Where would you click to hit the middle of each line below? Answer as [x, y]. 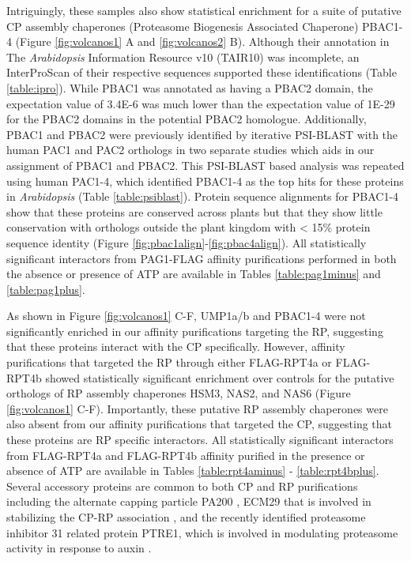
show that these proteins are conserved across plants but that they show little [194, 211]
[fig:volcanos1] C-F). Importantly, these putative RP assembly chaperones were [197, 408]
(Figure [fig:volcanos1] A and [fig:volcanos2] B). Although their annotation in [202, 41]
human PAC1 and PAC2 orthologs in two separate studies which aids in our [190, 150]
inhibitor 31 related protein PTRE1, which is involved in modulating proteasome [202, 532]
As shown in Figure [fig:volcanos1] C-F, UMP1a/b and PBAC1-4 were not [186, 316]
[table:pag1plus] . [46, 289]
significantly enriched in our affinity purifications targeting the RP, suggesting [195, 331]
